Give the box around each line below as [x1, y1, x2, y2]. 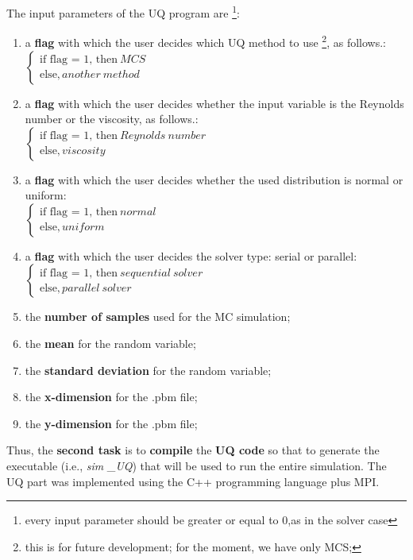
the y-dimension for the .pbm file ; [25, 415, 198, 431]
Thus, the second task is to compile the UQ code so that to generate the [6, 442, 380, 458]
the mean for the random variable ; [25, 335, 196, 352]
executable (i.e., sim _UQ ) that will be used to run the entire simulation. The [6, 458, 387, 474]
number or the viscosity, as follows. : [25, 110, 199, 127]
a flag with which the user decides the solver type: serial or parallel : [25, 247, 357, 264]
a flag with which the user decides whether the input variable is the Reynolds [25, 95, 404, 111]
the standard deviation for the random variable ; [25, 361, 272, 378]
